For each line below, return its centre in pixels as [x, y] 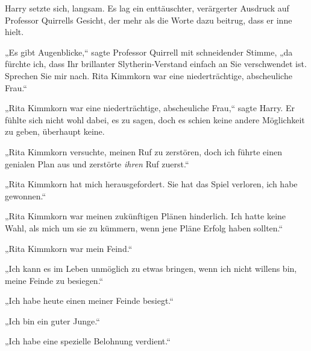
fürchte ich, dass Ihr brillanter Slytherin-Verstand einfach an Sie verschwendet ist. [156, 64]
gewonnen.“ [26, 195]
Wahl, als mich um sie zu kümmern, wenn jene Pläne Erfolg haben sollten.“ [144, 227]
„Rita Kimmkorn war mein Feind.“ [69, 248]
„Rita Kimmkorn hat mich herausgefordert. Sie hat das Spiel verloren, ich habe [151, 184]
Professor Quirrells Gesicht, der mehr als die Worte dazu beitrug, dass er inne [149, 20]
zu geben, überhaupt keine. [55, 131]
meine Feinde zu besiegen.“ [54, 280]
